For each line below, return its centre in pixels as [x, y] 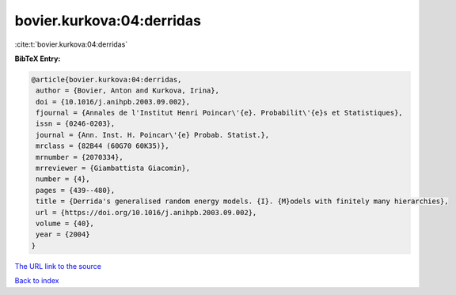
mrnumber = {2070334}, [80, 157]
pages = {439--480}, [76, 190]
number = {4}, [63, 179]
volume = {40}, [65, 223]
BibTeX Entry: [38, 59]
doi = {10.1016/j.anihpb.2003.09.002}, [113, 102]
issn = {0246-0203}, [76, 124]
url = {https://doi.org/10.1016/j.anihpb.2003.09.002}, [146, 212]
